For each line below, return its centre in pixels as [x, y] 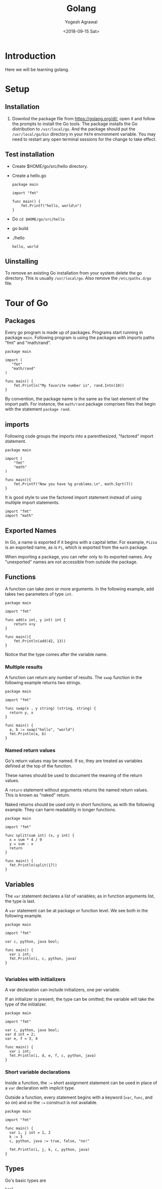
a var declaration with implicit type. [40, 1088]
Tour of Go [27, 303]
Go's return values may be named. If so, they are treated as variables [74, 761]
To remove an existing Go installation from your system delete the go [74, 273]
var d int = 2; [20, 1034]
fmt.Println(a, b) [28, 734]
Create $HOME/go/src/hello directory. [50, 166]
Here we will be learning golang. [37, 69]
